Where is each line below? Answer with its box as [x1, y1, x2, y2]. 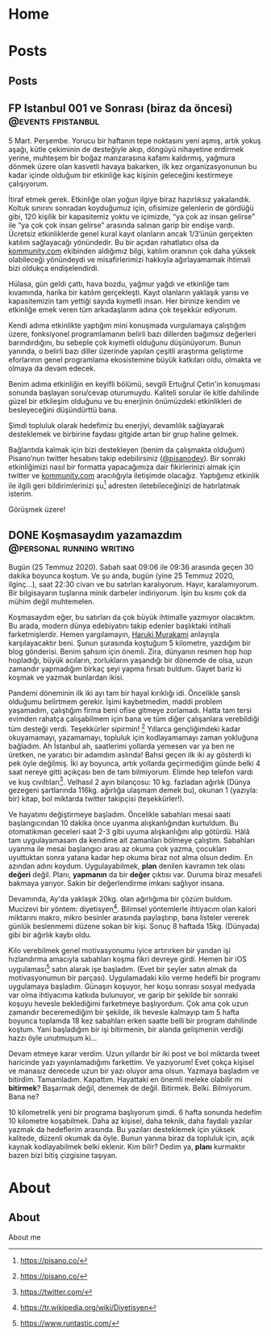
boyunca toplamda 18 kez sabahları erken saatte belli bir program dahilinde [8, 1016, 258, 1025]
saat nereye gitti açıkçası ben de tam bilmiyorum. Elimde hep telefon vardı [8, 766, 253, 777]
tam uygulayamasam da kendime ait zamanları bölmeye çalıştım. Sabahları [8, 835, 256, 846]
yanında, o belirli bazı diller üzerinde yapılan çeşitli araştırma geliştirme [8, 346, 244, 356]
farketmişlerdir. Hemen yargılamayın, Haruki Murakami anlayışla [8, 630, 220, 639]
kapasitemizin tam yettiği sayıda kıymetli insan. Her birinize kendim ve [8, 296, 240, 306]
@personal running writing [8, 541, 135, 554]
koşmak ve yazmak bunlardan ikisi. [8, 672, 125, 682]
